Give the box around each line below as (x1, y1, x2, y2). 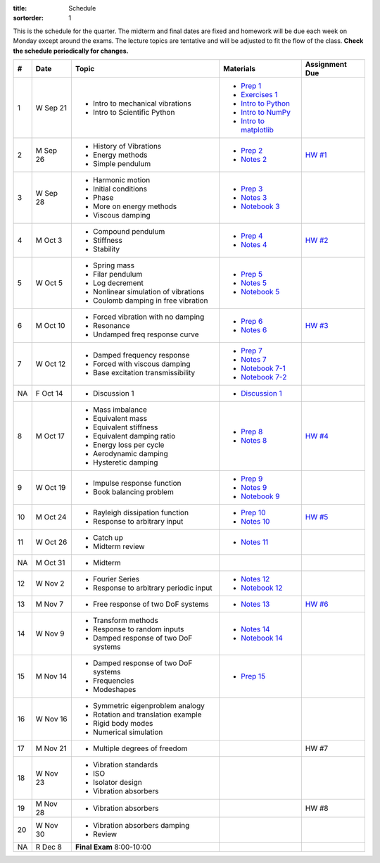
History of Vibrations (92, 141, 162, 151)
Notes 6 (240, 325, 267, 334)
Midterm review (92, 541, 145, 551)
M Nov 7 (35, 599, 64, 609)
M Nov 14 (35, 671, 67, 681)
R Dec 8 (35, 842, 63, 852)
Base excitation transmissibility (92, 367, 196, 377)
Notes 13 (240, 599, 270, 609)
